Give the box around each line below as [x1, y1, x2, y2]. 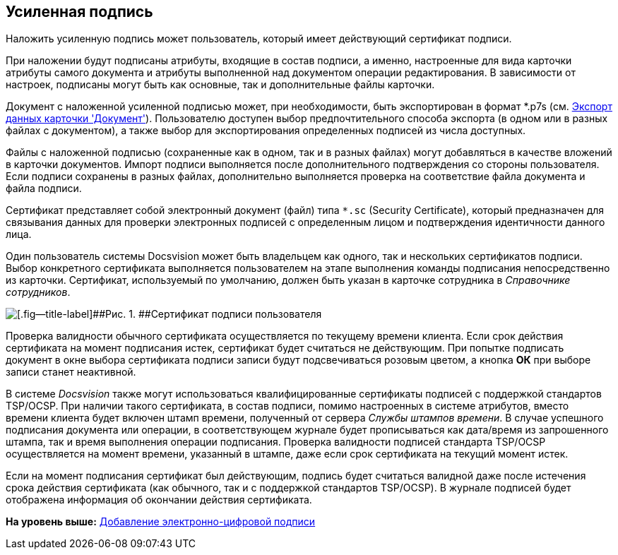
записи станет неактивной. [6, 366, 136, 378]
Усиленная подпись [6, 3, 153, 20]
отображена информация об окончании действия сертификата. [6, 494, 312, 506]
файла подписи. [6, 182, 82, 195]
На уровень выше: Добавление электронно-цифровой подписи [6, 515, 316, 528]
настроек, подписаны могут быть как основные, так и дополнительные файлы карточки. [6, 78, 435, 91]
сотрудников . [6, 286, 71, 299]
